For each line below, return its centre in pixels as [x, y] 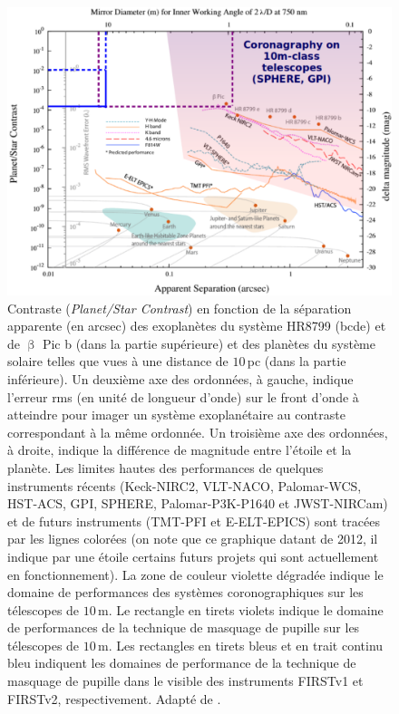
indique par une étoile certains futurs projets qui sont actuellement [193, 556]
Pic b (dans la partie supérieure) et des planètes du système [209, 343]
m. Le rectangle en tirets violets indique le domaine [241, 609]
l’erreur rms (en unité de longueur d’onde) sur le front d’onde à [183, 396]
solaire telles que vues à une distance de [118, 361]
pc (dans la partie [297, 361]
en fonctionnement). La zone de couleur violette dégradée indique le [195, 574]
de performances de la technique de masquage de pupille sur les [184, 627]
